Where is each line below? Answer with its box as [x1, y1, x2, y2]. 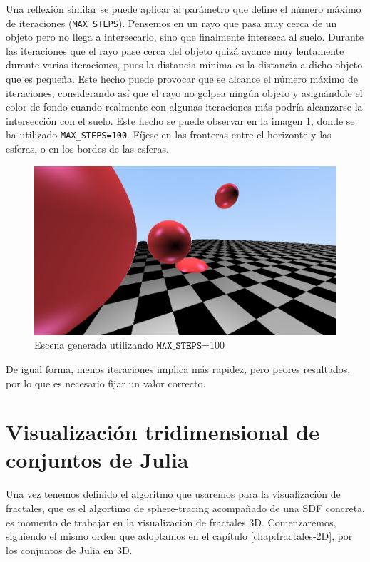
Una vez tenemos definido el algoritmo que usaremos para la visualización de [6, 486, 341, 501]
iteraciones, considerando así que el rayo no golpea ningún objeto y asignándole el [6, 85, 363, 100]
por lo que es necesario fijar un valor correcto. [6, 375, 206, 390]
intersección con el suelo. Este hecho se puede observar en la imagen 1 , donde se [6, 113, 355, 128]
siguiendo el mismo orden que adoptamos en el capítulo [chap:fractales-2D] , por [6, 528, 353, 543]
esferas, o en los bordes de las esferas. [6, 141, 169, 156]
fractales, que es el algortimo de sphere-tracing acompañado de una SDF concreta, [6, 501, 366, 516]
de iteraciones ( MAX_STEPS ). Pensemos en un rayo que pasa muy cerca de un [6, 15, 337, 30]
